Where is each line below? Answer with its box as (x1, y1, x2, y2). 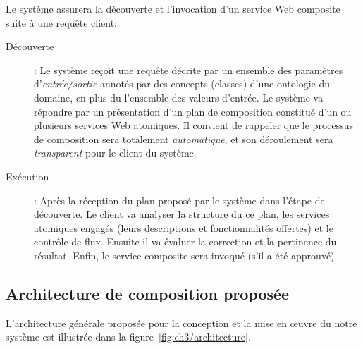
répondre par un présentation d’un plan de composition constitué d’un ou (34, 104, 352, 118)
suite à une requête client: (6, 15, 117, 30)
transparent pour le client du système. (34, 145, 197, 160)
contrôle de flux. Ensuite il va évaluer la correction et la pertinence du (34, 234, 337, 249)
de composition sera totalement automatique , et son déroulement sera (34, 131, 333, 146)
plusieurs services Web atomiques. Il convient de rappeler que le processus (34, 118, 354, 133)
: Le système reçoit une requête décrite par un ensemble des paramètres (34, 62, 343, 77)
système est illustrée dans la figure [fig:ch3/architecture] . (6, 329, 251, 344)
